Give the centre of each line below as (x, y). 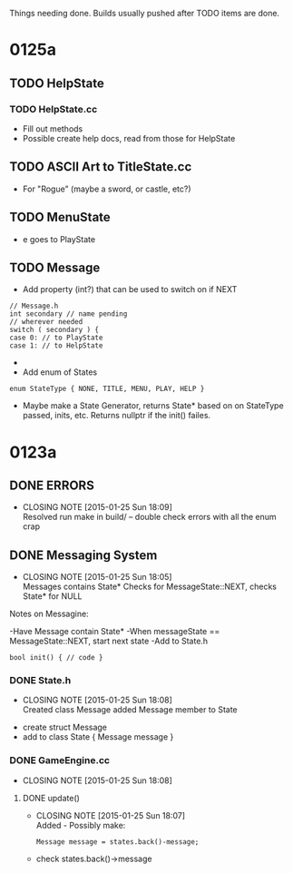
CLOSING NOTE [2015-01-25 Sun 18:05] (97, 577)
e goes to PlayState (59, 239)
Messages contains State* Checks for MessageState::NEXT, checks (149, 587)
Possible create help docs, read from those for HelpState (129, 138)
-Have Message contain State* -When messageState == (115, 632)
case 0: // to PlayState (56, 338)
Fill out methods (53, 128)
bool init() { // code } (56, 658)
